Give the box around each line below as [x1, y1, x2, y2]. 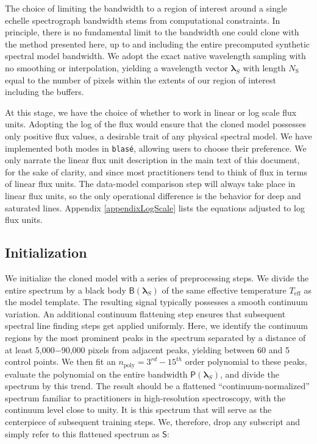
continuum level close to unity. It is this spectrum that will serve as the [5, 403, 272, 416]
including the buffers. [5, 85, 84, 98]
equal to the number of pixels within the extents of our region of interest [5, 73, 276, 86]
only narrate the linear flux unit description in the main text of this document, [5, 153, 300, 166]
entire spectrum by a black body [5, 283, 126, 296]
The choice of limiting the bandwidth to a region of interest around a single [5, 2, 288, 14]
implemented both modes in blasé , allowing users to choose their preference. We [5, 141, 307, 154]
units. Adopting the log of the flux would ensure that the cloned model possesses [5, 118, 307, 130]
